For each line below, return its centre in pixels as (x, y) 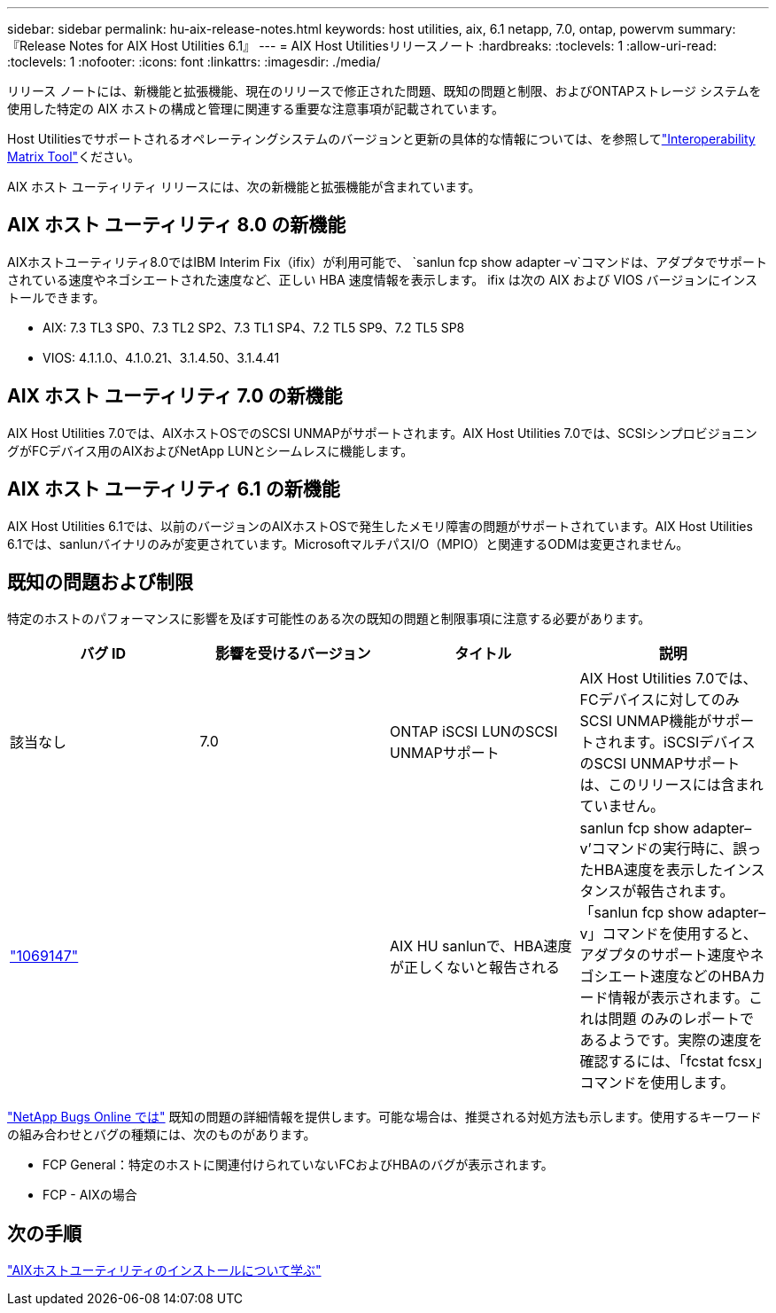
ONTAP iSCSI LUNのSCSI (474, 732)
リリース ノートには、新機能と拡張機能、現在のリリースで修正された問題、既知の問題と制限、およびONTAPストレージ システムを (384, 91)
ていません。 (622, 806)
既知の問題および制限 (100, 582)
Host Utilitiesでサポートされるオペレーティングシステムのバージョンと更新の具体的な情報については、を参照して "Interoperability (381, 139)
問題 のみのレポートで (681, 1019)
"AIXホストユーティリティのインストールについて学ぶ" (164, 1270)
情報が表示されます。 (678, 998)
